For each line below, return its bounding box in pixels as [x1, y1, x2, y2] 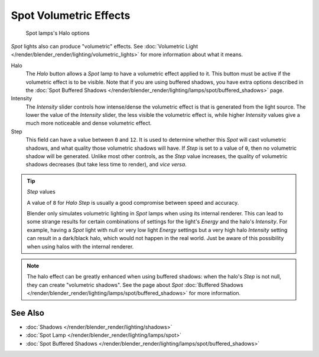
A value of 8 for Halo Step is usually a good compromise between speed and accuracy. [27, 199, 239, 206]
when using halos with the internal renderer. [27, 243, 134, 250]
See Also [11, 307, 44, 318]
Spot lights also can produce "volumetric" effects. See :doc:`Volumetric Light [11, 42, 198, 50]
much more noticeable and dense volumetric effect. [25, 120, 152, 127]
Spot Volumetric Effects [11, 9, 131, 22]
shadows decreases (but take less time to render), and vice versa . [25, 161, 187, 168]
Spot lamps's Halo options [25, 30, 90, 37]
